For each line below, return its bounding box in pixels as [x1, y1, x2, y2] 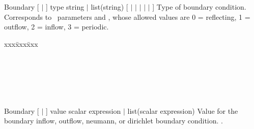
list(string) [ [91, 2, 128, 12]
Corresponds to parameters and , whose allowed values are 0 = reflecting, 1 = [4, 11, 250, 22]
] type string [45, 2, 84, 12]
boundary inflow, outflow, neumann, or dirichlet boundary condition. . [4, 115, 223, 126]
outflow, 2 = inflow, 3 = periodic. [4, 21, 109, 32]
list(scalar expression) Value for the [127, 105, 238, 116]
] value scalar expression [45, 105, 121, 116]
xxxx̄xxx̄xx [4, 38, 38, 49]
